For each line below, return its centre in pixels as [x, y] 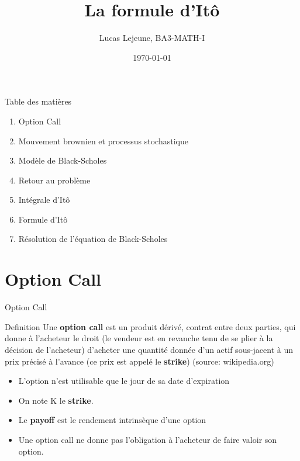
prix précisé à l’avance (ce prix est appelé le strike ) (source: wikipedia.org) [139, 361]
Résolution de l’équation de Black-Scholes [93, 239]
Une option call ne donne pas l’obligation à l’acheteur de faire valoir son [148, 439]
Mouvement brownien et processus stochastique [103, 141]
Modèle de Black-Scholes [63, 160]
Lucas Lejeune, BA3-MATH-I [152, 38]
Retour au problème [54, 180]
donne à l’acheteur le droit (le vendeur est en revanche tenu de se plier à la [139, 338]
